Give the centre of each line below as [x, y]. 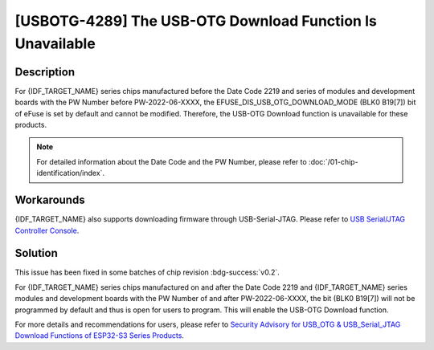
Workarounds [50, 200]
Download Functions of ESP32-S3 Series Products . [100, 336]
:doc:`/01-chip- [333, 161]
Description [45, 72]
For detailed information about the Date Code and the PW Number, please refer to [172, 161]
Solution [36, 253]
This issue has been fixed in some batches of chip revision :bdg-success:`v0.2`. [147, 272]
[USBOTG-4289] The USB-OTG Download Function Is [196, 21]
